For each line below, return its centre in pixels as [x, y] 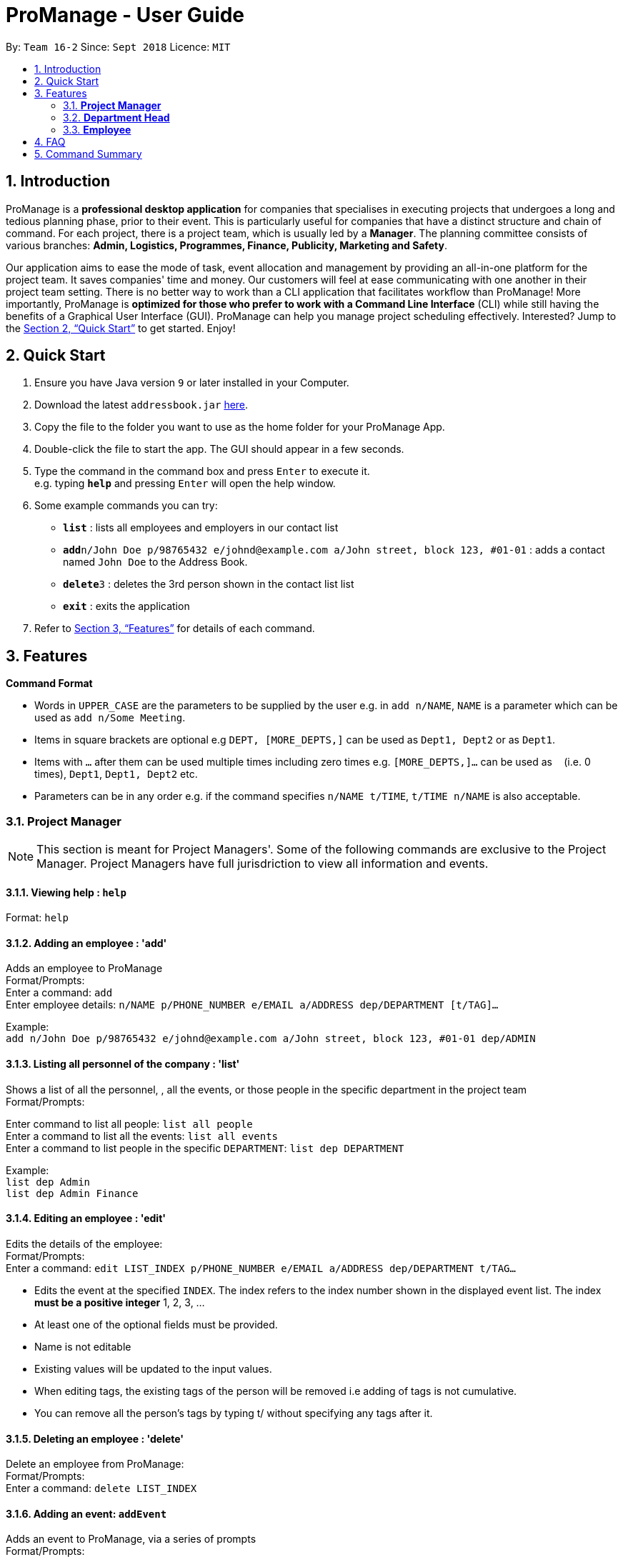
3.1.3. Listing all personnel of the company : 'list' [123, 1064]
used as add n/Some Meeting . [110, 718]
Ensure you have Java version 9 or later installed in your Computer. [192, 383]
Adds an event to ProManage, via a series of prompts [131, 1539]
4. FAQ [50, 141]
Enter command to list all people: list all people [129, 1123]
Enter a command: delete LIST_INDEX [101, 1488]
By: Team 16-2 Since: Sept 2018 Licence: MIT [118, 46]
